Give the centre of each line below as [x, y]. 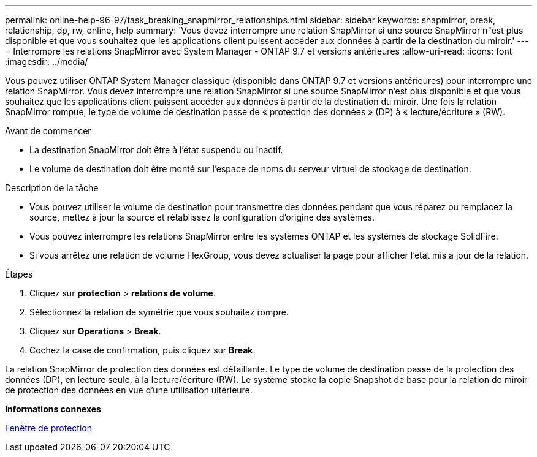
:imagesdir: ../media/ [47, 62]
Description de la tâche [52, 188]
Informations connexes [53, 409]
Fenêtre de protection [48, 428]
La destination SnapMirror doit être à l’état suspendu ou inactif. [156, 150]
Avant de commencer [48, 131]
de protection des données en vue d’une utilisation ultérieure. [129, 390]
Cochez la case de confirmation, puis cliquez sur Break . [143, 350]
